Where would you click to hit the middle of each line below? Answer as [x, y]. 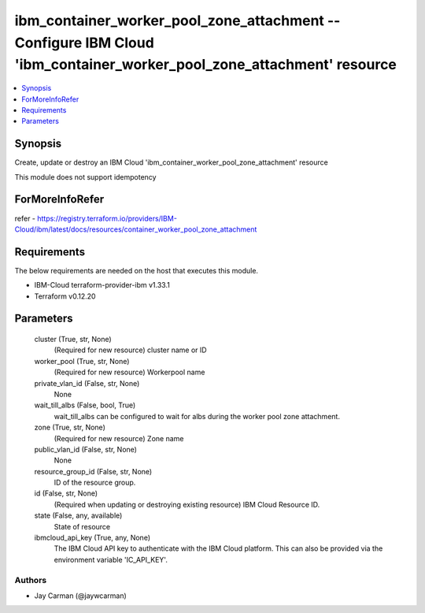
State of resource [82, 526]
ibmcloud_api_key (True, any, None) [92, 538]
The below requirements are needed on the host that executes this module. [137, 270]
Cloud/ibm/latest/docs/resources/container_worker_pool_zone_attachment [136, 229]
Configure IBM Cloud [85, 43]
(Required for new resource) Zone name [119, 438]
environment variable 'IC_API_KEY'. [111, 559]
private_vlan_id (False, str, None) [87, 383]
